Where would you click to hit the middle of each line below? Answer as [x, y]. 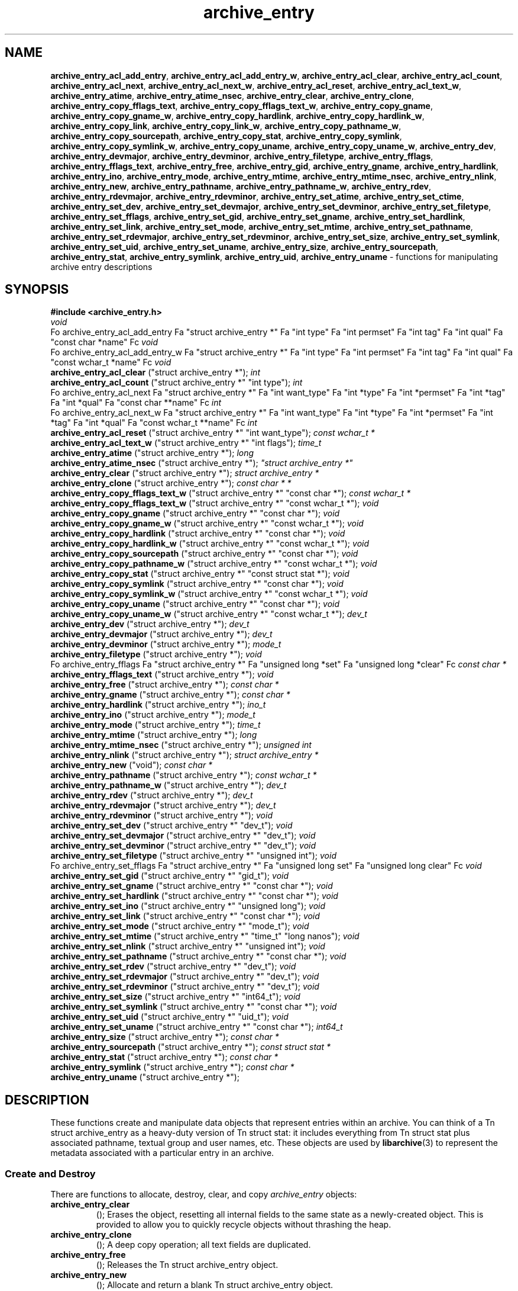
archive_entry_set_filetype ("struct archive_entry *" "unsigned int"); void [193, 856]
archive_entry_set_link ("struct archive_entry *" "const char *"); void [185, 916]
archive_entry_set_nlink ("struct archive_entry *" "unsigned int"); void [188, 946]
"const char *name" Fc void [104, 342]
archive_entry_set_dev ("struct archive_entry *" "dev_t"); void [171, 826]
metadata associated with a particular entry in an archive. [162, 1153]
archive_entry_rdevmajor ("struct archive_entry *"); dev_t [163, 805]
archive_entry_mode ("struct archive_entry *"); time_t [156, 725]
